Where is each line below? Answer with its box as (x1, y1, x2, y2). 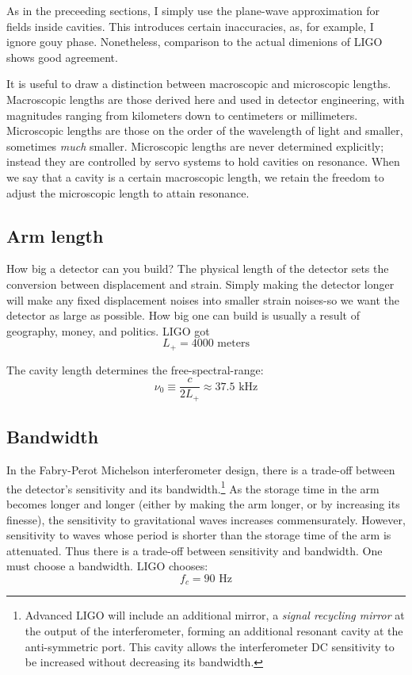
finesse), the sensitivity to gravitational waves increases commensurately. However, (6, 511, 406, 527)
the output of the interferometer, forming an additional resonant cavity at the (25, 622, 403, 639)
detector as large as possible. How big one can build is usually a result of (6, 307, 360, 324)
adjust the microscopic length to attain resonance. (6, 184, 250, 201)
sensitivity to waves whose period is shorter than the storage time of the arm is (6, 527, 391, 543)
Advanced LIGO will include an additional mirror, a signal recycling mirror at (25, 607, 405, 623)
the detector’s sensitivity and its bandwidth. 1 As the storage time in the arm (6, 477, 380, 497)
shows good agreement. (6, 48, 118, 65)
